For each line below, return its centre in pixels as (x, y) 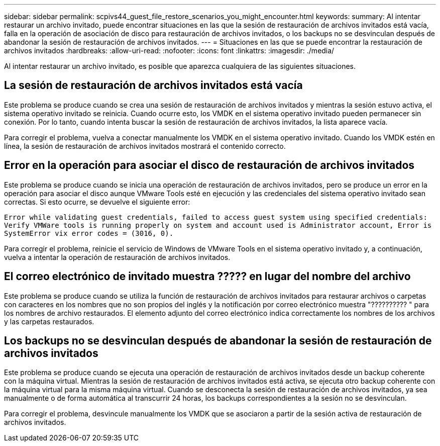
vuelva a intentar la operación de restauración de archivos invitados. (117, 257)
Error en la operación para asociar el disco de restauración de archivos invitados (209, 165)
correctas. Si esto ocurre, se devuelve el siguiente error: (97, 202)
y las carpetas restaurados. (49, 321)
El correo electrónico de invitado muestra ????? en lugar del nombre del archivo (207, 277)
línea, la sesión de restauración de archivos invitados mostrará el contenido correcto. (145, 146)
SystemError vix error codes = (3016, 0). (89, 233)
